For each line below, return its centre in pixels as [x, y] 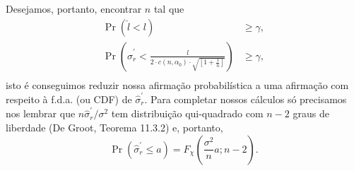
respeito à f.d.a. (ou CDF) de [69, 99]
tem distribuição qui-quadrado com [187, 113]
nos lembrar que [41, 113]
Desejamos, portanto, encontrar [74, 8]
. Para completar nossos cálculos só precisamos [246, 99]
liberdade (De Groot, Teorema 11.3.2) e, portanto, [114, 127]
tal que [169, 8]
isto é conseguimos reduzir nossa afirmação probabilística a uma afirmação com [177, 84]
